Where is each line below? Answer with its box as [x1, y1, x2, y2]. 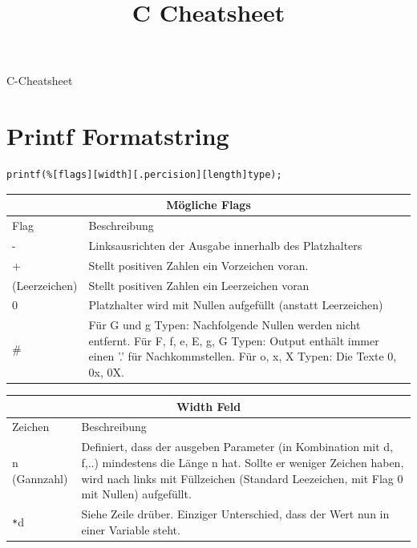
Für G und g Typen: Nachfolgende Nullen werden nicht [88, 316, 361, 333]
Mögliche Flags [166, 196, 251, 213]
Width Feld [176, 397, 241, 414]
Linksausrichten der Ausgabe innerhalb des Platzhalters [88, 236, 362, 253]
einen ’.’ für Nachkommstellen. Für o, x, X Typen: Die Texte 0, [88, 348, 397, 365]
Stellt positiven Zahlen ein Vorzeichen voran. [88, 256, 309, 273]
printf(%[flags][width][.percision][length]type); [6, 169, 282, 181]
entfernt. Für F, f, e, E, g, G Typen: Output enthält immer [88, 332, 379, 349]
